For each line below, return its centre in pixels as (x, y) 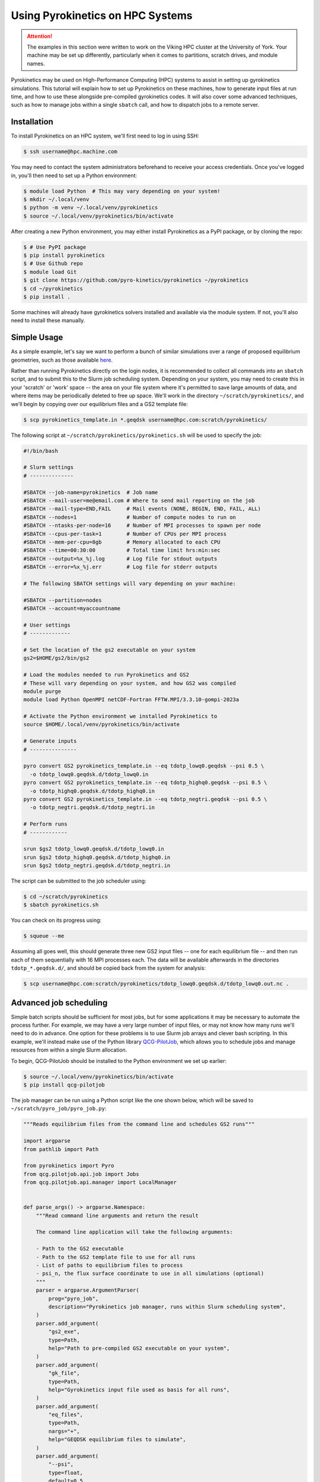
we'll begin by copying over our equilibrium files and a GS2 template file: (100, 404)
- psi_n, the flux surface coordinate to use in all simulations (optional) (150, 1274)
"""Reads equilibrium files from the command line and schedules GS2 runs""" (139, 1124)
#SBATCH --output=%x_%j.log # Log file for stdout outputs (120, 558)
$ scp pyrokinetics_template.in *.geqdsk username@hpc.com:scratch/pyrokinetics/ (145, 420)
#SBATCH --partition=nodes (63, 600)
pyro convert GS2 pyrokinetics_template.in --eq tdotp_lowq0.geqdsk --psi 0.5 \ (144, 766)
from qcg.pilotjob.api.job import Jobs (81, 1174)
